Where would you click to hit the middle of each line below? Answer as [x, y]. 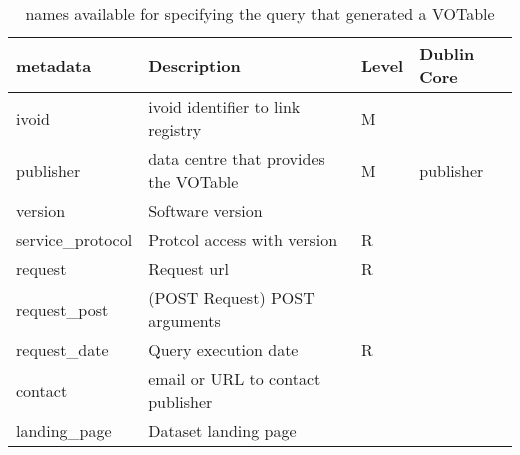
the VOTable [193, 181]
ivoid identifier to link [224, 106]
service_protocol [74, 239]
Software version [205, 210]
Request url [188, 268]
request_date [62, 349]
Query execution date [223, 349]
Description [194, 65]
